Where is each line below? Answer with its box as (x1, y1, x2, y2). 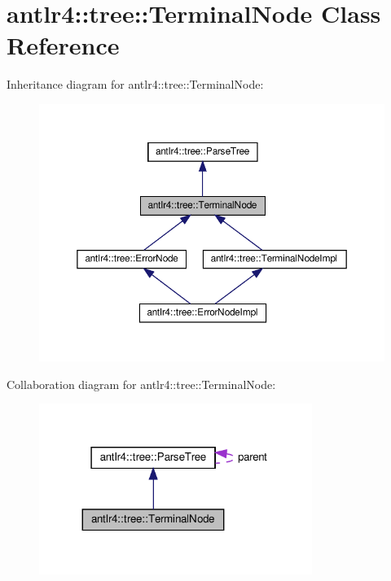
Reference (7, 28, 120, 62)
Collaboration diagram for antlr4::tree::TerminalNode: (7, 375, 276, 392)
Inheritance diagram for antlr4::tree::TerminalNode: (7, 76, 264, 93)
